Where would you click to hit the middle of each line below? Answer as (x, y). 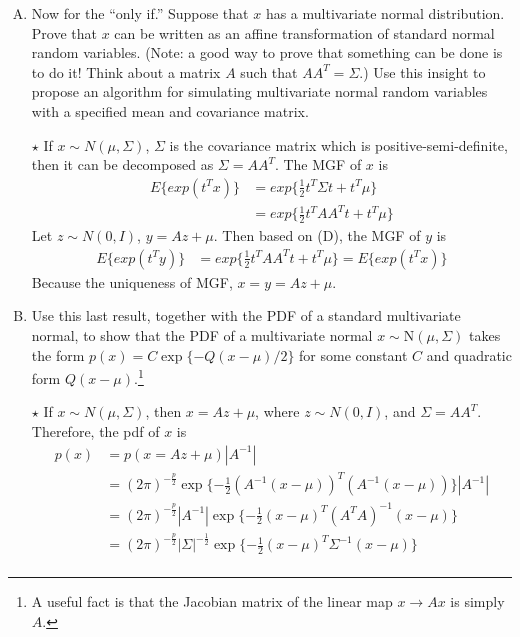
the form (58, 354)
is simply (477, 601)
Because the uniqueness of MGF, (132, 281)
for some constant (353, 354)
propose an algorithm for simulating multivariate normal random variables (259, 91)
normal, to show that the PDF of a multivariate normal (202, 334)
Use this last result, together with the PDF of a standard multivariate (246, 315)
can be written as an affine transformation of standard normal (304, 32)
